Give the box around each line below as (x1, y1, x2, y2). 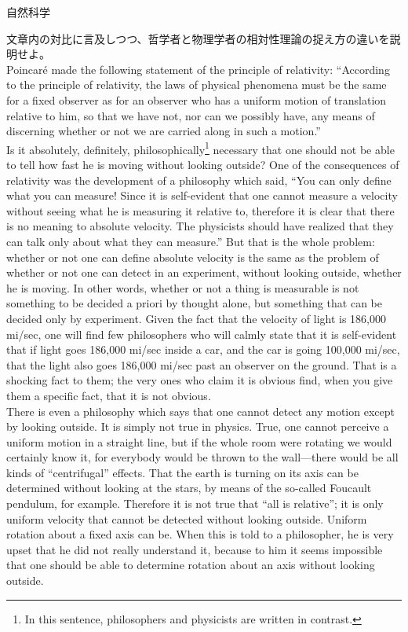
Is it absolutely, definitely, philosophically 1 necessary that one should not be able (6, 138, 395, 157)
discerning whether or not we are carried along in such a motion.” (6, 123, 321, 139)
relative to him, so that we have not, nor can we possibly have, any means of (6, 107, 375, 123)
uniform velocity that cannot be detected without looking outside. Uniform (6, 510, 367, 527)
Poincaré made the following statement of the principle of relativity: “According (6, 61, 390, 77)
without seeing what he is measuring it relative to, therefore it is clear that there (6, 202, 395, 219)
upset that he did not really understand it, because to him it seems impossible (6, 541, 383, 557)
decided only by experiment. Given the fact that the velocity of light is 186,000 (6, 310, 386, 326)
